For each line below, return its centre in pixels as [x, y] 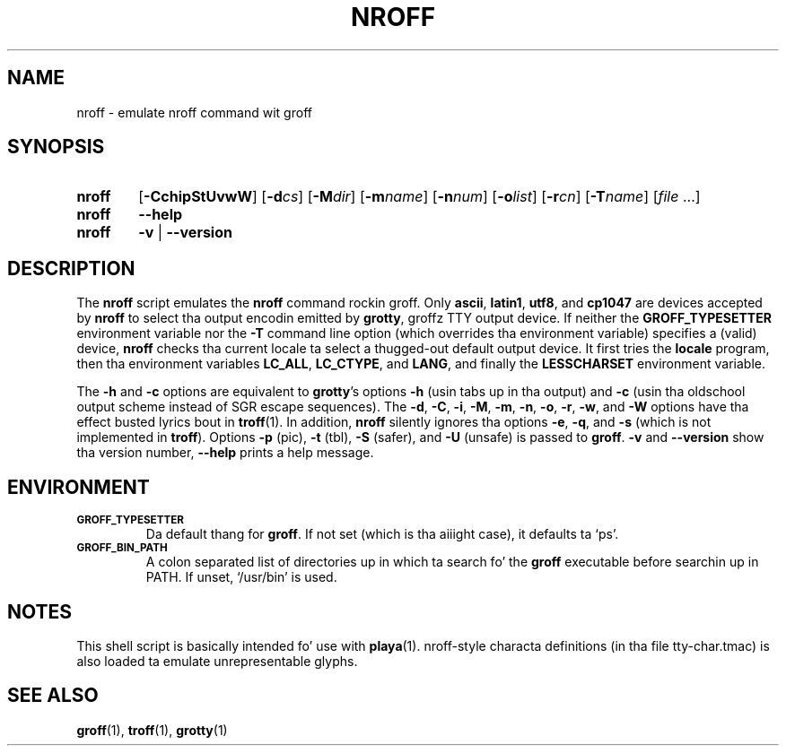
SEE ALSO [53, 696]
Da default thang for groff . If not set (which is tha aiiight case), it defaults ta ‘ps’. [382, 534]
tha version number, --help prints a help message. [225, 453]
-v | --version [185, 233]
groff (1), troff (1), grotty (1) [152, 730]
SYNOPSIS [56, 147]
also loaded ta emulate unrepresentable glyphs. [217, 661]
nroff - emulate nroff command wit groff [194, 112]
